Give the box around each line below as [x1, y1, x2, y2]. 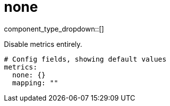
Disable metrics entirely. [4, 39, 83, 48]
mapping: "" [12, 78, 58, 87]
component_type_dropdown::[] [4, 24, 104, 33]
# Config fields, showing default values [4, 55, 167, 63]
